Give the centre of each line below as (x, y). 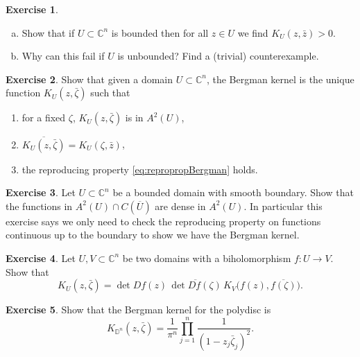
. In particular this (283, 206)
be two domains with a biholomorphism (207, 258)
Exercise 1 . (32, 9)
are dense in (180, 206)
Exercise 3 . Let (41, 192)
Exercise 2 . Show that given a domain (89, 79)
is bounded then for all (160, 32)
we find (253, 32)
